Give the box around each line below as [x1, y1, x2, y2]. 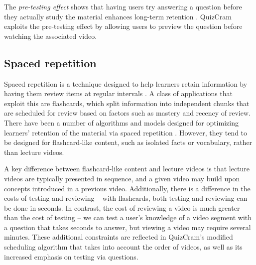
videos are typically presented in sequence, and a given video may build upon [4, 173, 240, 183]
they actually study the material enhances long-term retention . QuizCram [4, 11, 232, 21]
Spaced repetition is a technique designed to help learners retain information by [4, 78, 248, 89]
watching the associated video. [4, 30, 97, 41]
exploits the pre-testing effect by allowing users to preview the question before [4, 21, 243, 31]
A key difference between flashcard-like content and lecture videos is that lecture [4, 163, 250, 174]
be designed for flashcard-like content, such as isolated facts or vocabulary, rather [4, 137, 253, 147]
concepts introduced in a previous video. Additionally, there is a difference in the [4, 183, 251, 193]
